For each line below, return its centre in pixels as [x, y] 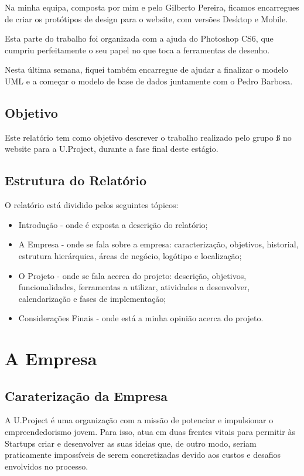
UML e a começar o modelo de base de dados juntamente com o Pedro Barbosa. [149, 81]
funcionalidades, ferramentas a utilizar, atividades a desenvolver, [134, 287]
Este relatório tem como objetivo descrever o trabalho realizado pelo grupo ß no [148, 137]
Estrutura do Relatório [76, 180]
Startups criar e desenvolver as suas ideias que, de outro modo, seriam [131, 443]
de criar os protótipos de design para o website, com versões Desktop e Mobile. [146, 18]
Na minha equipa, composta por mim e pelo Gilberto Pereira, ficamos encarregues [152, 7]
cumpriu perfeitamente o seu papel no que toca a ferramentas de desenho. [137, 50]
